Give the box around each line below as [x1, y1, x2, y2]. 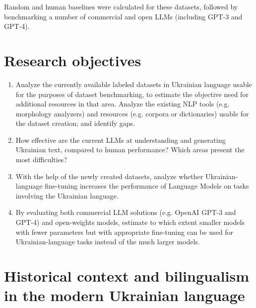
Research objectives [4, 50, 141, 70]
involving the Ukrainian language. [15, 190, 119, 201]
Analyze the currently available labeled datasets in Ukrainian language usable [15, 79, 252, 89]
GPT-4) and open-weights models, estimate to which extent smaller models [15, 217, 245, 227]
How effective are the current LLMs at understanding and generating [15, 134, 226, 145]
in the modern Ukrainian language [4, 285, 245, 306]
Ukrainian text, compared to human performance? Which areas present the [15, 144, 245, 155]
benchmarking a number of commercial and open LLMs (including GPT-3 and [4, 11, 243, 21]
